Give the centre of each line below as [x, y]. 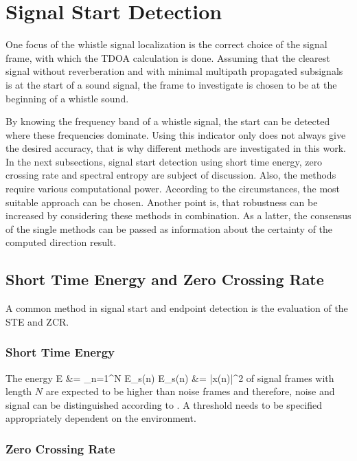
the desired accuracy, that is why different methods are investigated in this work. [176, 148]
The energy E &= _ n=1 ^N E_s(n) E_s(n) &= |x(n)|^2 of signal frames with [170, 378]
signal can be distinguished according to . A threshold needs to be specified [164, 404]
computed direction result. [61, 242]
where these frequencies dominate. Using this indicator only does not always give [176, 134]
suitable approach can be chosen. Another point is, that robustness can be [162, 202]
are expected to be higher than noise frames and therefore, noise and [190, 391]
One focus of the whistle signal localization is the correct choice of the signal [166, 44]
